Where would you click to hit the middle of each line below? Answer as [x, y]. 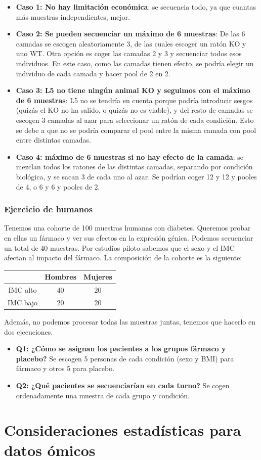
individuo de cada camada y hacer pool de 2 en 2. [93, 73]
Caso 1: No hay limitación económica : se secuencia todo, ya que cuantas [136, 7]
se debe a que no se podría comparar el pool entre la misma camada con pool [136, 130]
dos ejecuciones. [29, 331]
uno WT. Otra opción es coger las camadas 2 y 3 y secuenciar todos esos [129, 53]
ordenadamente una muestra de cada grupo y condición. [103, 395]
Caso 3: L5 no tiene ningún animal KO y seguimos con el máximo [133, 90]
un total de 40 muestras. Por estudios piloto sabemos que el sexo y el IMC [119, 247]
